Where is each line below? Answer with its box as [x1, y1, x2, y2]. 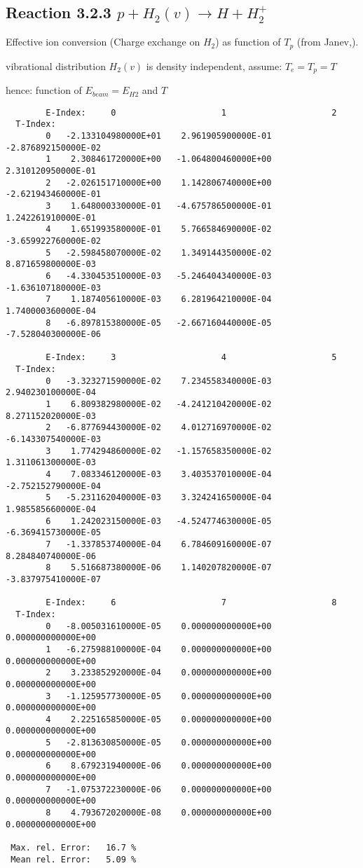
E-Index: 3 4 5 [46, 352, 337, 363]
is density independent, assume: [146, 58, 282, 73]
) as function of [215, 34, 281, 49]
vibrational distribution [6, 58, 106, 73]
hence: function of [6, 83, 82, 97]
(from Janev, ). [296, 34, 359, 49]
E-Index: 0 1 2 [46, 107, 337, 118]
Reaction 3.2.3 [6, 1, 111, 23]
